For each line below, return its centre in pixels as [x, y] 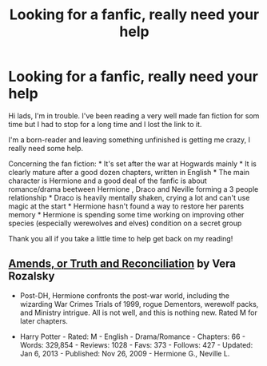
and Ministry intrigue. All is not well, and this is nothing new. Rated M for [138, 312]
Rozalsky [32, 276]
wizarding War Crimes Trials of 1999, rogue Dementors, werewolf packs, [139, 304]
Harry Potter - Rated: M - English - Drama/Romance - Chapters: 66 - [133, 336]
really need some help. [46, 148]
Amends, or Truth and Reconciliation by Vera [122, 264]
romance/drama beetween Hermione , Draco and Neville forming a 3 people [133, 189]
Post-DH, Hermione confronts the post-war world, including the [125, 295]
